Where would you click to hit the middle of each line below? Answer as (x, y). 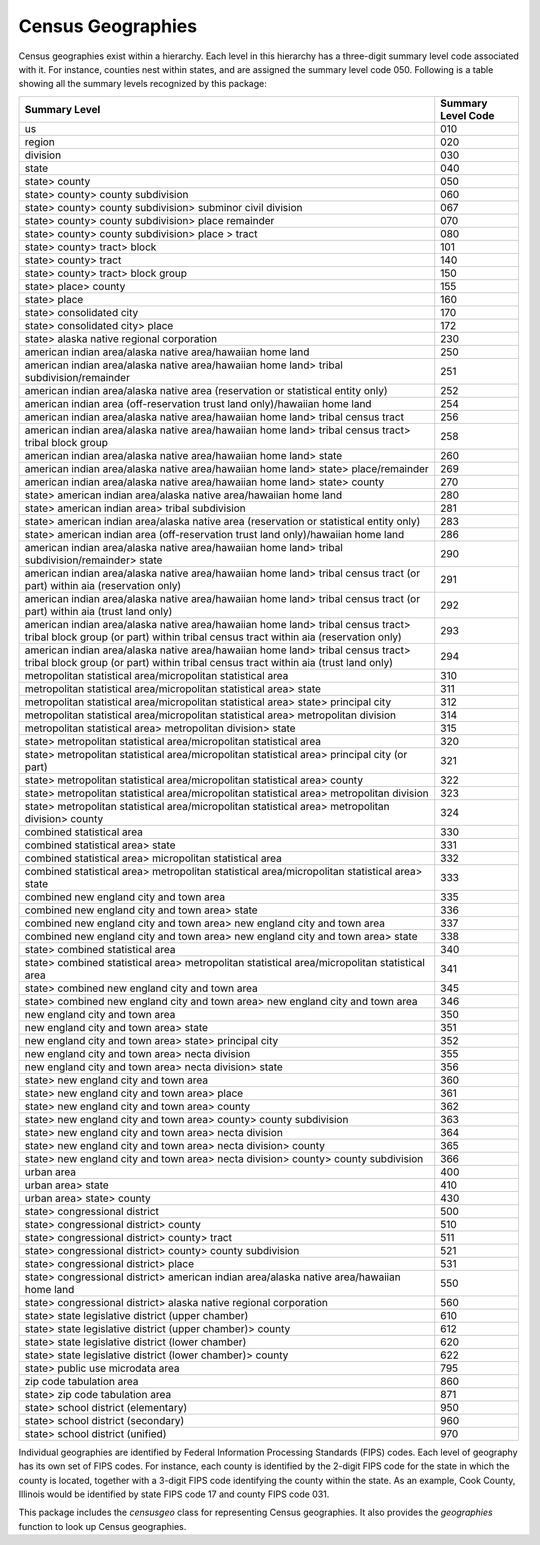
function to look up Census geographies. (102, 1526)
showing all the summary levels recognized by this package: (142, 84)
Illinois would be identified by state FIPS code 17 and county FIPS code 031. (174, 1494)
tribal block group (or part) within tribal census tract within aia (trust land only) (209, 662)
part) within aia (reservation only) (103, 585)
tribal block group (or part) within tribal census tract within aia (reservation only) (213, 637)
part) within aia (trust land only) (98, 611)
